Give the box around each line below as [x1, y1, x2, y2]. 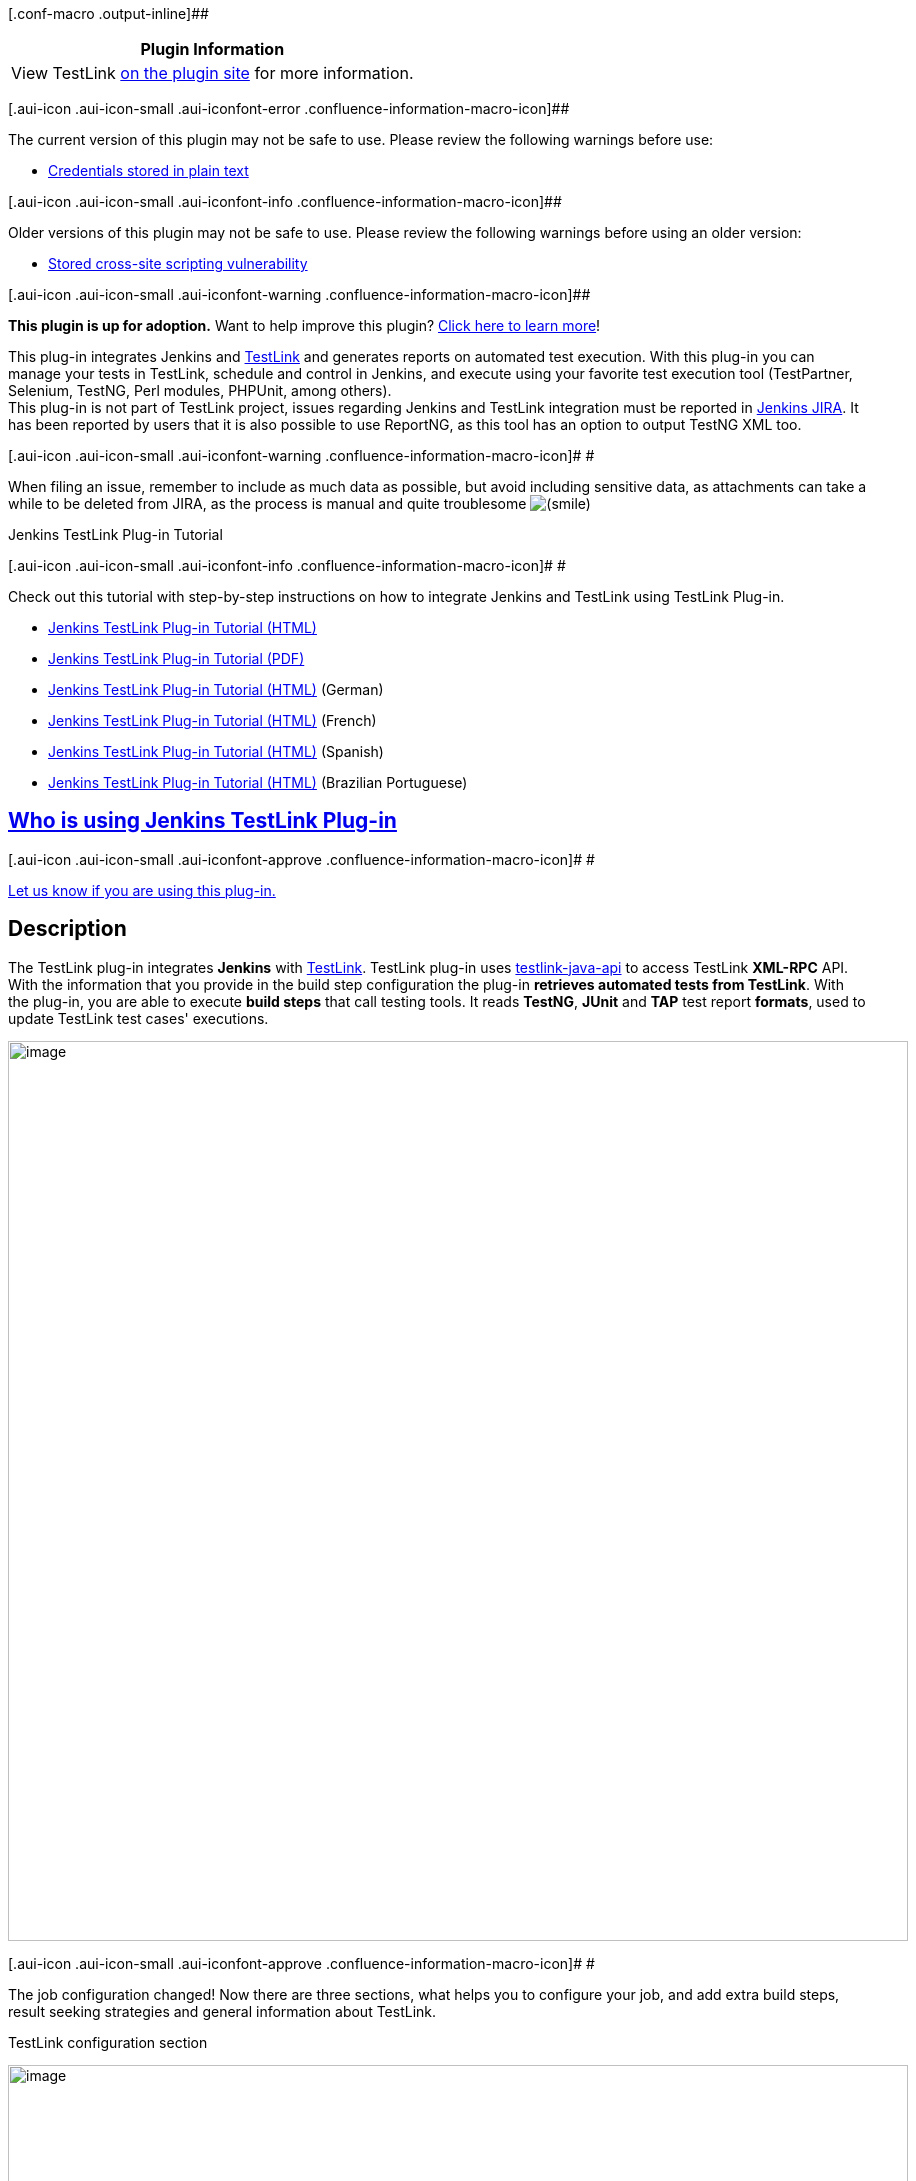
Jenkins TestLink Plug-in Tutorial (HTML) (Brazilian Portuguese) [48, 774, 468, 791]
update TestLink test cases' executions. [8, 1009, 269, 1027]
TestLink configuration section [8, 2033, 208, 2051]
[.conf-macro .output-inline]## [8, 5, 209, 22]
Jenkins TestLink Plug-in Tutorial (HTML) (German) [48, 681, 384, 698]
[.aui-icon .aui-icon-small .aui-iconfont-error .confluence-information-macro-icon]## [8, 100, 570, 117]
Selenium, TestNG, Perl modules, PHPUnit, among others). [8, 382, 392, 399]
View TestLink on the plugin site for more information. [11, 63, 414, 83]
